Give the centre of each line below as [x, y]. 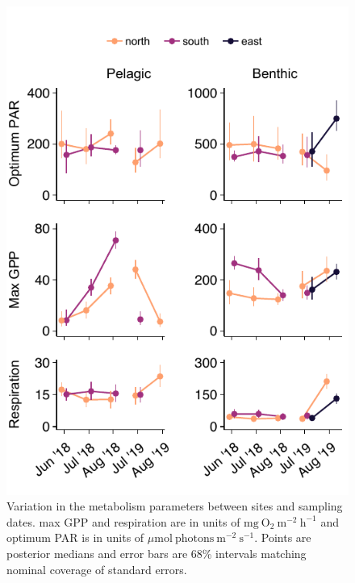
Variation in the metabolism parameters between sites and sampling [175, 506]
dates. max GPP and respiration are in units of [123, 521]
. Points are [283, 537]
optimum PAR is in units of [75, 537]
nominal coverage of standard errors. [97, 569]
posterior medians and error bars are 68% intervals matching [157, 554]
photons [194, 539]
